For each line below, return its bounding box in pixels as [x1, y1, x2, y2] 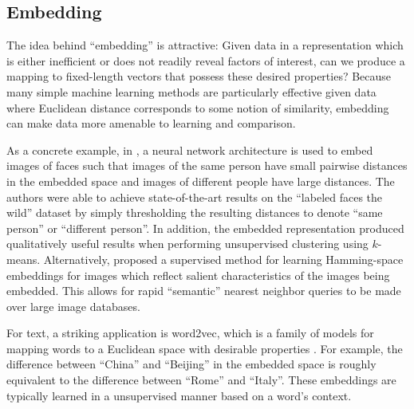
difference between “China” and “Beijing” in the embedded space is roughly [6, 356, 377, 372]
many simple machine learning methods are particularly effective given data [6, 83, 377, 100]
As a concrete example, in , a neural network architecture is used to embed [6, 141, 373, 158]
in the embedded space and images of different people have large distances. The [6, 172, 395, 189]
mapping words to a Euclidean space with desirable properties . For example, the [6, 340, 403, 356]
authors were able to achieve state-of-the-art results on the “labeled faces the [6, 188, 383, 205]
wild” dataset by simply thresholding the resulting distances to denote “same [6, 204, 383, 221]
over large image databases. [6, 297, 140, 314]
